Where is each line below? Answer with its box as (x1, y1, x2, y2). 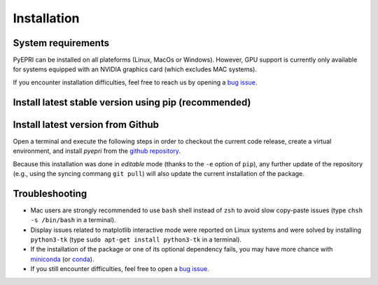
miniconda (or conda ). (30, 255, 94, 263)
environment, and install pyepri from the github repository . (13, 147, 181, 155)
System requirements (13, 37, 110, 49)
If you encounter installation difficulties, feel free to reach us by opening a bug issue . (13, 78, 258, 87)
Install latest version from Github (13, 119, 160, 131)
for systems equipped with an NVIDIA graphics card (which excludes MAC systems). (13, 65, 257, 73)
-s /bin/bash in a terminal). (30, 216, 116, 224)
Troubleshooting (13, 187, 87, 199)
